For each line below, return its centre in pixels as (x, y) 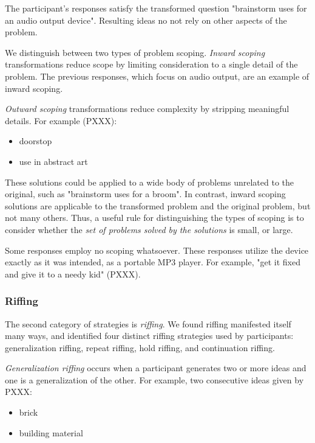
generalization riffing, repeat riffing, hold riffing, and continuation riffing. (140, 347)
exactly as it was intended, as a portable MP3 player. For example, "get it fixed (153, 262)
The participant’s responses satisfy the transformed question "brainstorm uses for (156, 8)
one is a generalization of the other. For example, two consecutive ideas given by (154, 379)
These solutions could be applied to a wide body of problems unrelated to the (150, 182)
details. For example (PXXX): (61, 120)
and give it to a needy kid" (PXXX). (73, 274)
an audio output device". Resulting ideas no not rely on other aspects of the (146, 20)
